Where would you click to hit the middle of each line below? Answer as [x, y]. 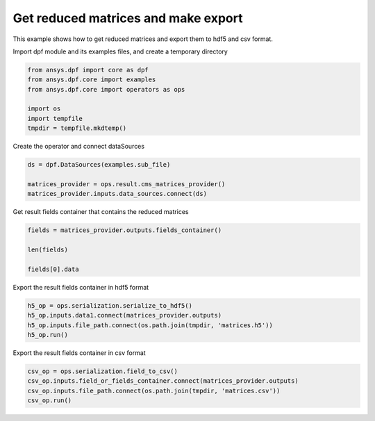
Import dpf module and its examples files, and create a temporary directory [120, 51]
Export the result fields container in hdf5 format [81, 287]
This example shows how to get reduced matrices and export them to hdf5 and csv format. [143, 39]
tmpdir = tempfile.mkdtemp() [77, 128]
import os [44, 109]
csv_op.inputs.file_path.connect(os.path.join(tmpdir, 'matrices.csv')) [154, 390]
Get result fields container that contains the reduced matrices [101, 212]
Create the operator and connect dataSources [79, 147]
